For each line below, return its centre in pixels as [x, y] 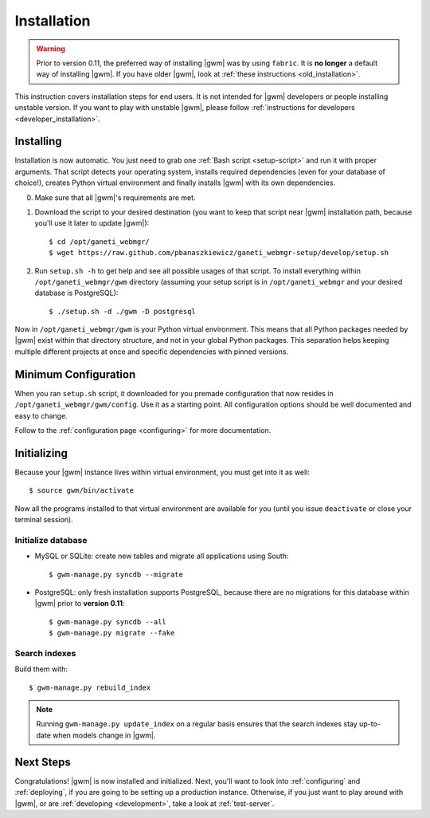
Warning [51, 49]
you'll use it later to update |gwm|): [92, 223]
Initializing [41, 453]
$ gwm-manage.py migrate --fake [112, 633]
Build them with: [41, 669]
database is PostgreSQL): [76, 293]
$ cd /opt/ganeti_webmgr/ [100, 242]
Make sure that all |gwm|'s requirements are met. [115, 197]
